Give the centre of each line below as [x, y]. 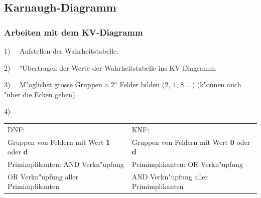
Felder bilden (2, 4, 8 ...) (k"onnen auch [180, 84]
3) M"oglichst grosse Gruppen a [56, 84]
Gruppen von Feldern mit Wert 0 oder [191, 142]
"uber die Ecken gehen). [41, 94]
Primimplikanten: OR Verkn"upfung [187, 164]
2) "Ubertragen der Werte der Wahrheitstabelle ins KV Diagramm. [110, 67]
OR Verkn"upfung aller [43, 176]
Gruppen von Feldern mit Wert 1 [59, 142]
